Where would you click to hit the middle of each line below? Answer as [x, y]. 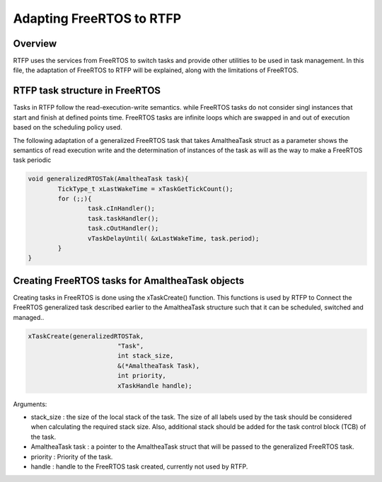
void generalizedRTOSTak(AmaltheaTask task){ [108, 179]
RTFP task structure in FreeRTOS [87, 91]
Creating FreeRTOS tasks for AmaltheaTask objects [128, 281]
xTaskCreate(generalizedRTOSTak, [86, 336]
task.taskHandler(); [123, 218]
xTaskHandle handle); [155, 385]
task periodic [32, 160]
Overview [35, 44]
